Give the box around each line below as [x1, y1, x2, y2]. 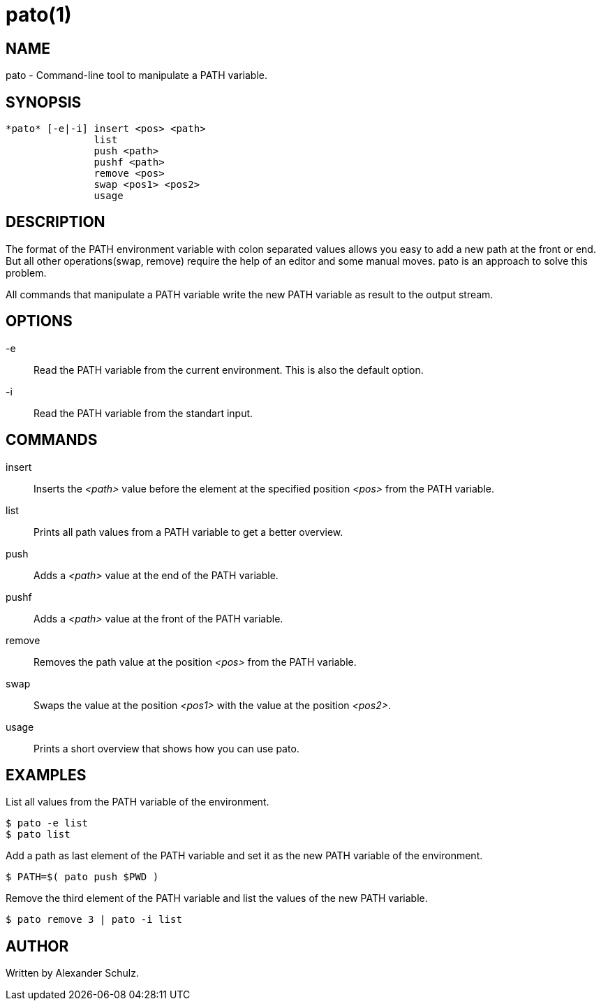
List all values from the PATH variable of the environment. [6, 796, 269, 808]
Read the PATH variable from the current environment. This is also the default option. [34, 363, 424, 376]
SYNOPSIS [6, 93, 82, 111]
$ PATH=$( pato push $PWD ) [6, 871, 159, 883]
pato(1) [6, 3, 72, 27]
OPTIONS [6, 312, 73, 330]
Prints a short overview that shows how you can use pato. [34, 742, 299, 754]
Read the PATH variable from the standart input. [34, 407, 253, 419]
